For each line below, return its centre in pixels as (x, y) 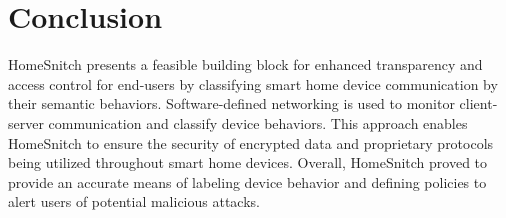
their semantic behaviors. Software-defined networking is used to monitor (231, 103)
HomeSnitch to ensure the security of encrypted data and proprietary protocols (251, 142)
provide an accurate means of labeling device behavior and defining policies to (247, 181)
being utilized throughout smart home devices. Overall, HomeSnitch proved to (248, 162)
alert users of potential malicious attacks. (134, 201)
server (26, 122)
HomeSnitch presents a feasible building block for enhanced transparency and (245, 64)
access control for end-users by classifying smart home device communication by (253, 83)
